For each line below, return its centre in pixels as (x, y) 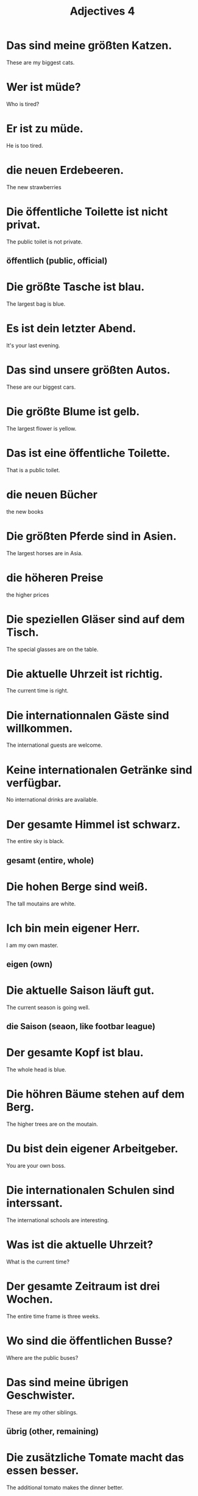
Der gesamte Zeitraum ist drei (83, 1286)
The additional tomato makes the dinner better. (65, 1487)
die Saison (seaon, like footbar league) (81, 1027)
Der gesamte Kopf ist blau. (75, 1053)
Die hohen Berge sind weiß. (77, 886)
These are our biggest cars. (41, 387)
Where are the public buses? (42, 1358)
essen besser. (43, 1471)
